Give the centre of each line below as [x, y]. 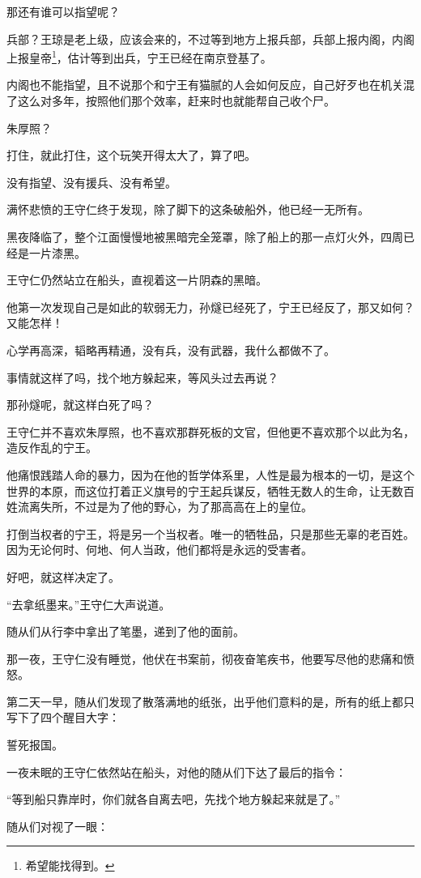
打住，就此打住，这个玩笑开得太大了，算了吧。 [131, 155]
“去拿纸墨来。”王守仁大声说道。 [89, 604]
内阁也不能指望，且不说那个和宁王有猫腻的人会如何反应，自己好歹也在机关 [205, 85]
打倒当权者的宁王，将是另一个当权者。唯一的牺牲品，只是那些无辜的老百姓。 [210, 533]
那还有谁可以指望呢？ [63, 11]
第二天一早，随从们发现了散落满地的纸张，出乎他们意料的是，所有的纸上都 [205, 701]
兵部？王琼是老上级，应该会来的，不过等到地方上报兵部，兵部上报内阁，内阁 [210, 38]
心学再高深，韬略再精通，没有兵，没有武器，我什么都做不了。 [171, 349]
